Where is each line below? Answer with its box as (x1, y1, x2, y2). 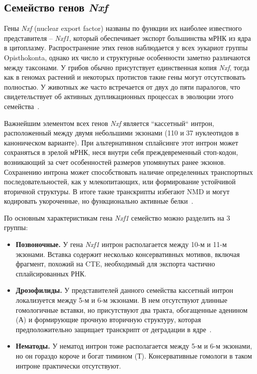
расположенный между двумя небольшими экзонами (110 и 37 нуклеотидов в (4, 127, 239, 138)
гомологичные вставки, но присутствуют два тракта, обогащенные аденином (15, 304, 248, 315)
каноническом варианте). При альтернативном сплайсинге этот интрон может (4, 137, 239, 147)
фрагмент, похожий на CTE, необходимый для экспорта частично (15, 258, 215, 269)
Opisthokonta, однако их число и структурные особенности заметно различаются (4, 52, 251, 62)
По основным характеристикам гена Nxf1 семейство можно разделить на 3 (4, 212, 230, 223)
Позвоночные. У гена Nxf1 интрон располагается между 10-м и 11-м (15, 239, 227, 249)
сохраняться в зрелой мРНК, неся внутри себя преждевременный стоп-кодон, (4, 147, 238, 157)
